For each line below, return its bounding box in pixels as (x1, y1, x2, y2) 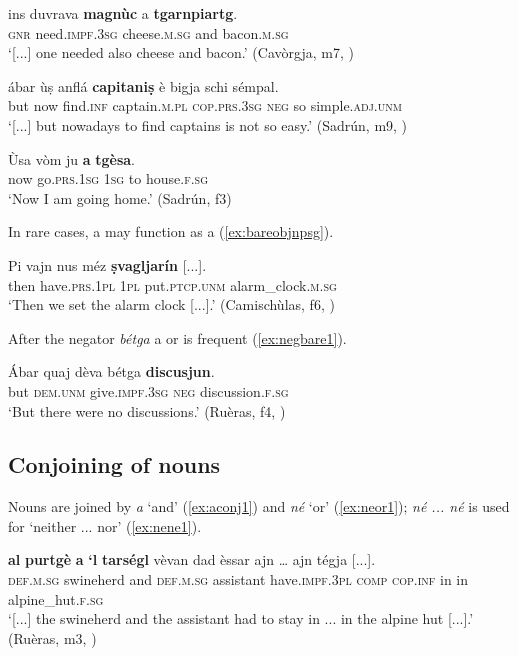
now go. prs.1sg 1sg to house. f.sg (8, 168, 209, 189)
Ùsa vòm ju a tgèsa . (8, 148, 136, 169)
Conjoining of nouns (8, 449, 221, 480)
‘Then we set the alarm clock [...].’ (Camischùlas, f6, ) (8, 294, 335, 315)
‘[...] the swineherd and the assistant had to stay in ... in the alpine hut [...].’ (8, 608, 474, 629)
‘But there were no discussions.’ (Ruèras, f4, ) (8, 400, 286, 421)
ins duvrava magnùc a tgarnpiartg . (8, 3, 238, 23)
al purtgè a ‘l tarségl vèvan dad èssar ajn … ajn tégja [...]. (8, 549, 376, 570)
